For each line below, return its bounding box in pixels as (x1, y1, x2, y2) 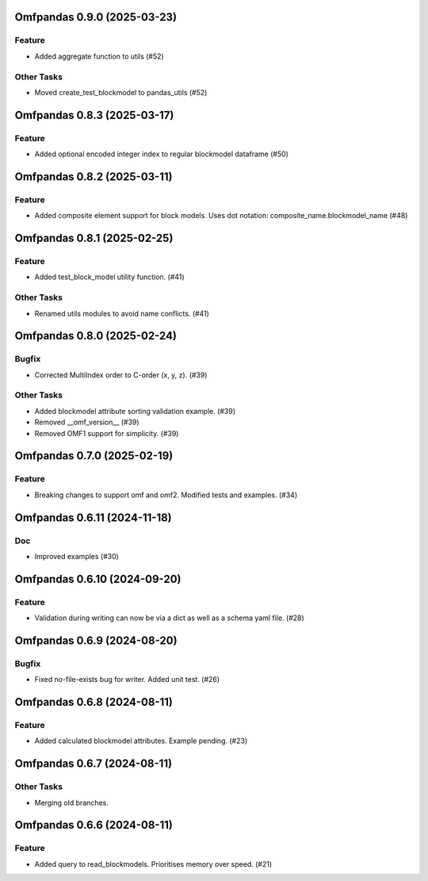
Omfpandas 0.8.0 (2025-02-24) (14, 329, 178, 343)
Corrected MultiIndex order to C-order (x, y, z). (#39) (34, 370, 208, 380)
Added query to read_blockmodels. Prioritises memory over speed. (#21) (34, 859, 273, 868)
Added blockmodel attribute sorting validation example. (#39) (34, 406, 236, 416)
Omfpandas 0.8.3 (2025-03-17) (14, 108, 174, 122)
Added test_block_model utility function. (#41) (34, 272, 185, 282)
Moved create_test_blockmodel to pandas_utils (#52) (34, 87, 208, 97)
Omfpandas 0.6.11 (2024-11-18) (14, 511, 172, 524)
